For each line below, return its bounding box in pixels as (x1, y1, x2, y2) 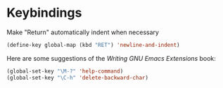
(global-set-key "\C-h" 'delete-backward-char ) (6, 74, 149, 81)
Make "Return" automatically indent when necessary (6, 28, 160, 36)
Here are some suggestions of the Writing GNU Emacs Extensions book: (6, 54, 216, 62)
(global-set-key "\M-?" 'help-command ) (6, 68, 124, 75)
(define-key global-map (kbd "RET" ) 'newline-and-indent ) (6, 41, 180, 48)
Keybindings (6, 5, 82, 21)
